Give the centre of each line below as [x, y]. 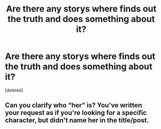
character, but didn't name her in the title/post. [77, 121]
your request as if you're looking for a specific [76, 113]
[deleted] [14, 90]
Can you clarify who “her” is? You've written [73, 105]
